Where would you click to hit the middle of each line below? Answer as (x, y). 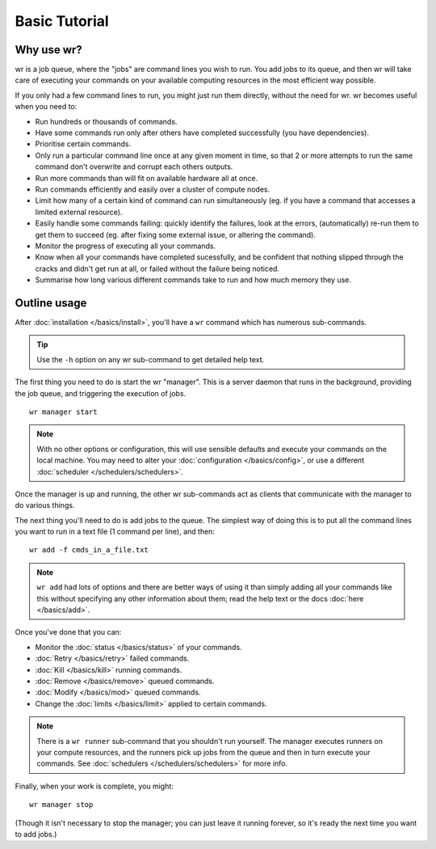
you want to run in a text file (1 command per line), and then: (115, 532)
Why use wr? (48, 50)
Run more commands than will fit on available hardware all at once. (147, 178)
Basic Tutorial (62, 21)
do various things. (45, 505)
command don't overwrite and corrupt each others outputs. (134, 167)
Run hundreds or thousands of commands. (106, 121)
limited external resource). (79, 212)
